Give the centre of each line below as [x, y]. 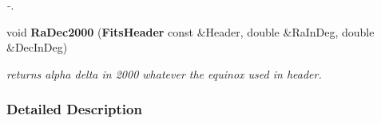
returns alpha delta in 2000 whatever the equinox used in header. [164, 73]
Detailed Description [74, 109]
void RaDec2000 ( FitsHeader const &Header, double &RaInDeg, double [190, 31]
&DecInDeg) [37, 47]
